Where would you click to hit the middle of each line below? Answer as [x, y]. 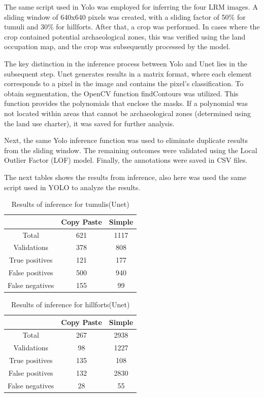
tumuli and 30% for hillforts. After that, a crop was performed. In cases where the [132, 27]
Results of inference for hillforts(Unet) [70, 304]
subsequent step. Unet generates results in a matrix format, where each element [128, 73]
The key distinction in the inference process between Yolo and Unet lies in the [126, 63]
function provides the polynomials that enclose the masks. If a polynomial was [126, 103]
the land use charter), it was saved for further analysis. [89, 123]
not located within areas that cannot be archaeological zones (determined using [128, 113]
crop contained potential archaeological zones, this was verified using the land [125, 36]
